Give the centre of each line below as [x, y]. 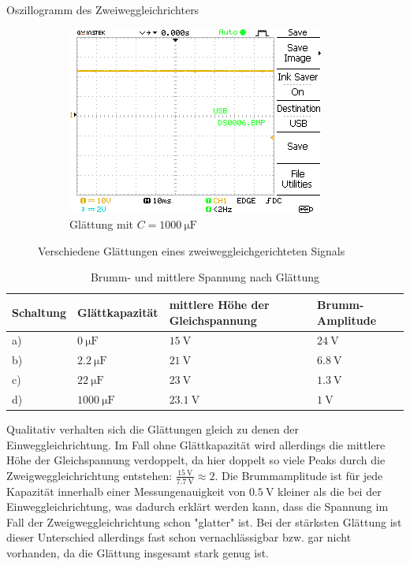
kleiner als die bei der [330, 491]
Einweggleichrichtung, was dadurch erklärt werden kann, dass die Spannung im [198, 506]
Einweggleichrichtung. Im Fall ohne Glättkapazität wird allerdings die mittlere [196, 444]
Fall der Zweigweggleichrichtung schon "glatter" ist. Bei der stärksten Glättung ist [204, 521]
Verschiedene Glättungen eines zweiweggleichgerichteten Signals [192, 250]
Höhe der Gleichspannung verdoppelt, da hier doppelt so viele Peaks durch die [196, 460]
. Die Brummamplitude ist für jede [299, 475]
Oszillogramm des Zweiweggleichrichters [103, 9]
